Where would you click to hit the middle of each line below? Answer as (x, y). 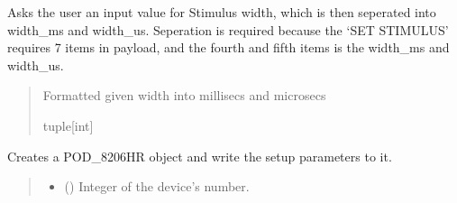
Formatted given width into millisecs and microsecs (184, 95)
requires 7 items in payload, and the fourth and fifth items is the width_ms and (228, 47)
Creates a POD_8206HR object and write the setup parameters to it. (200, 156)
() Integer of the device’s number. (157, 186)
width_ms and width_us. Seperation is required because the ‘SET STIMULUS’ (228, 29)
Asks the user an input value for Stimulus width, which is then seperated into (222, 12)
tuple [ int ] (68, 125)
